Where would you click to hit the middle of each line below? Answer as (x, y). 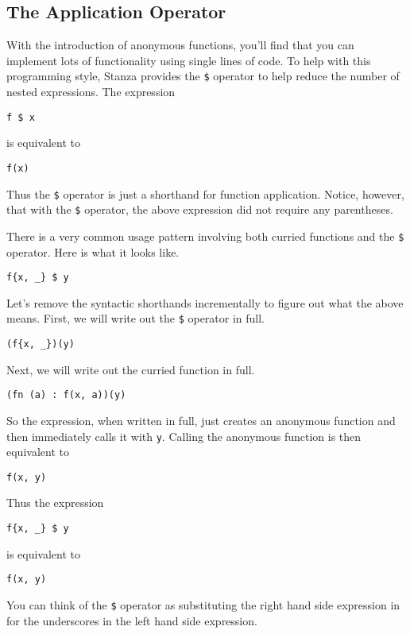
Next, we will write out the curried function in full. (131, 369)
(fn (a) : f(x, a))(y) (66, 395)
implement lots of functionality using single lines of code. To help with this (189, 60)
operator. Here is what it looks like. (93, 251)
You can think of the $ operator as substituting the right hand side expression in (203, 604)
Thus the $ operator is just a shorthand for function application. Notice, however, (205, 193)
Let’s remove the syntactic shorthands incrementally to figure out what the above (205, 302)
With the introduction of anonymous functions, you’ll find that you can (180, 45)
